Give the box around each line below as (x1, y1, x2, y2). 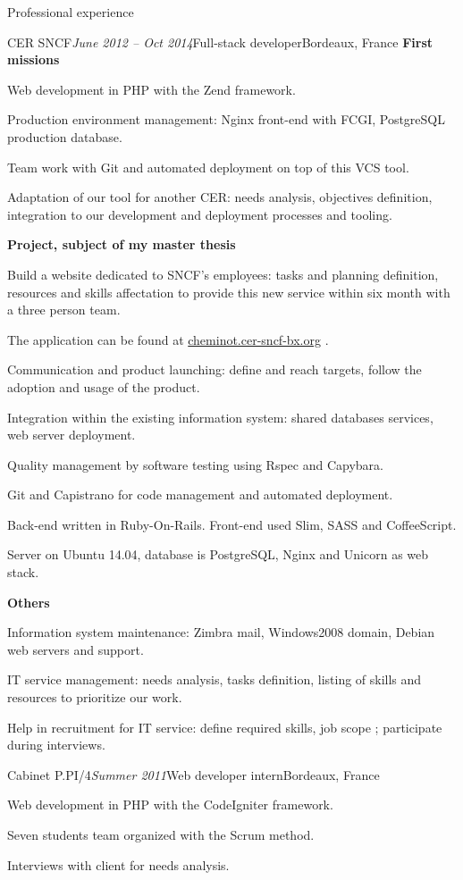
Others (7, 592, 50, 611)
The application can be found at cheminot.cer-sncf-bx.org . (7, 330, 329, 348)
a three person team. (7, 300, 121, 319)
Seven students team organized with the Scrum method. (7, 826, 315, 843)
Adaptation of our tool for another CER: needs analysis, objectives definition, (7, 188, 433, 206)
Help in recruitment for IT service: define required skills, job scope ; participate (7, 717, 442, 736)
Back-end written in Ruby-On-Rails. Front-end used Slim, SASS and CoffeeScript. (7, 515, 457, 533)
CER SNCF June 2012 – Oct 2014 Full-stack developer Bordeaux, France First (7, 32, 433, 51)
